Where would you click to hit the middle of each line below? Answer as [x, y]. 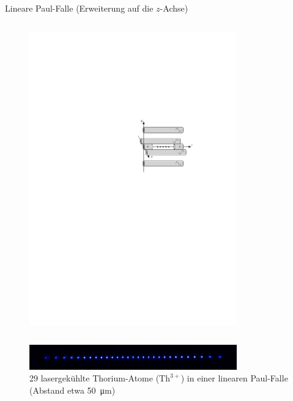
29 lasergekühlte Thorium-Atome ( [95, 378]
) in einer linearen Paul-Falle [234, 378]
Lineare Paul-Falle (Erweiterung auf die [79, 8]
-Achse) [174, 8]
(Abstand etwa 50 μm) [72, 390]
